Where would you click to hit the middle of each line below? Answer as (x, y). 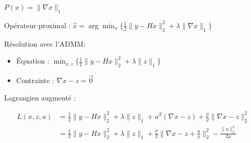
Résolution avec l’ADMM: (45, 43)
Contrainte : (35, 80)
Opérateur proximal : (37, 25)
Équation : (33, 61)
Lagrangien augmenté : (40, 97)
